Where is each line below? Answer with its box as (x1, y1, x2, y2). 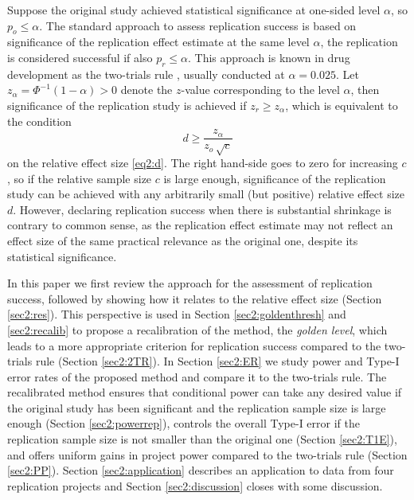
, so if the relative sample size (7, 170, 152, 186)
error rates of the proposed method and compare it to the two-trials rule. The (7, 368, 387, 385)
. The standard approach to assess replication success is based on (39, 17, 357, 33)
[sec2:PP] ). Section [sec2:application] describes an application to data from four (7, 462, 394, 479)
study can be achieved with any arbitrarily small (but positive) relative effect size (7, 186, 404, 202)
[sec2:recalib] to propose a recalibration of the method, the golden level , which (7, 321, 388, 338)
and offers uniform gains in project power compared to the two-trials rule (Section (7, 446, 408, 463)
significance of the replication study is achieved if (7, 96, 247, 113)
